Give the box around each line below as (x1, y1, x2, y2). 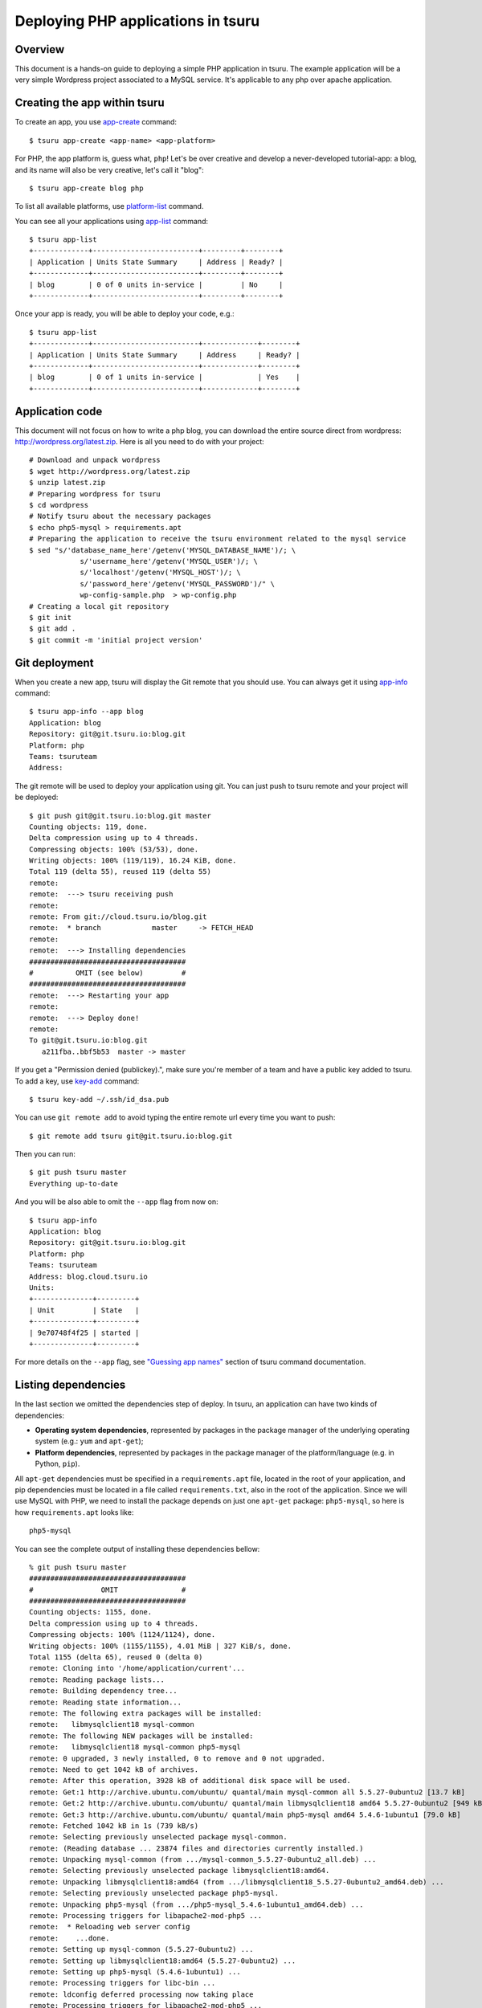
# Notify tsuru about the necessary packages (29, 512, 212, 521)
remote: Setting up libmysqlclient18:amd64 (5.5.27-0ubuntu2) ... (29, 1956, 296, 1965)
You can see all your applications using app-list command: (14, 216, 209, 226)
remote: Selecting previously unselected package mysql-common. (29, 1832, 288, 1842)
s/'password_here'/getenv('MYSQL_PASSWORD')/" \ (80, 579, 275, 588)
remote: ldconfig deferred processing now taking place (29, 1990, 254, 1999)
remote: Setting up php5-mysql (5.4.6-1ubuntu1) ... (29, 1967, 241, 1976)
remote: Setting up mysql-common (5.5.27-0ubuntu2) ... (29, 1945, 254, 1954)
